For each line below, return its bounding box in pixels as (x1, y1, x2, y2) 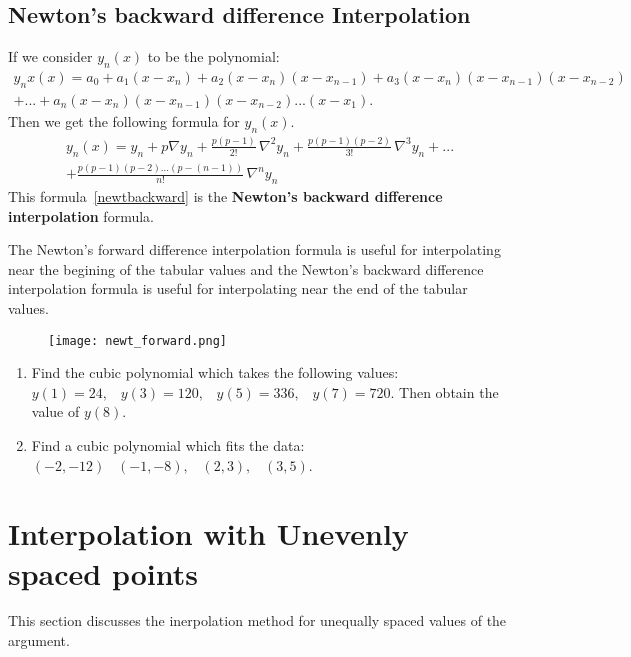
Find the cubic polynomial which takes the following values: (31, 362, 399, 383)
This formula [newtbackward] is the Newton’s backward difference (8, 185, 443, 206)
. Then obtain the (390, 381, 499, 402)
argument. (8, 630, 70, 651)
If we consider (8, 46, 93, 67)
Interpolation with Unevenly (8, 513, 409, 554)
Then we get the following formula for (8, 110, 240, 131)
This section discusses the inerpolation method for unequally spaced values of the (8, 610, 507, 631)
